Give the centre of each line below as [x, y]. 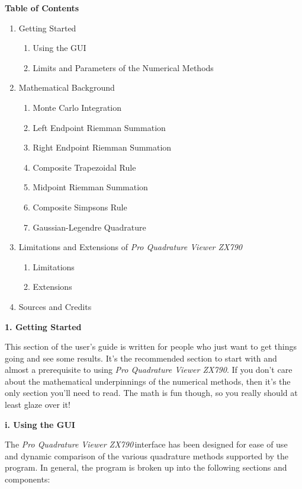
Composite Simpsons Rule [80, 207]
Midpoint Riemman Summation [90, 187]
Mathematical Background [67, 87]
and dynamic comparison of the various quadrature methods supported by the [147, 456]
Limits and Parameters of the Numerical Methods [123, 67]
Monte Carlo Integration [77, 107]
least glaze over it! [38, 405]
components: [28, 479]
